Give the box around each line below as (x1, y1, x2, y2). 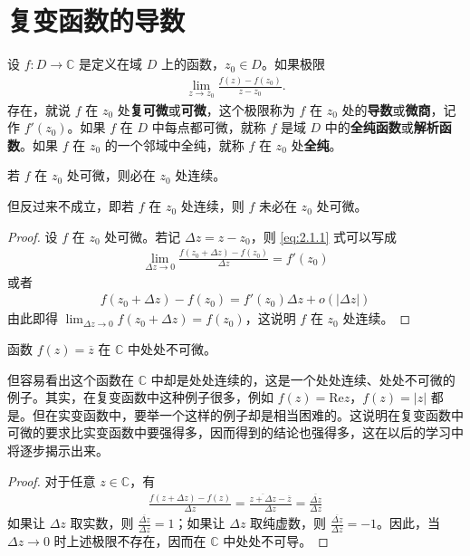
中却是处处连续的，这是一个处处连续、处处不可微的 (150, 369, 456, 388)
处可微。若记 (104, 226, 181, 245)
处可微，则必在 (66, 166, 156, 185)
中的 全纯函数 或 (324, 118, 414, 137)
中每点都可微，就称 (151, 118, 266, 137)
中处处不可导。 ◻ (223, 531, 329, 550)
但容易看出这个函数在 (7, 369, 134, 388)
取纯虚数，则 (250, 513, 327, 532)
